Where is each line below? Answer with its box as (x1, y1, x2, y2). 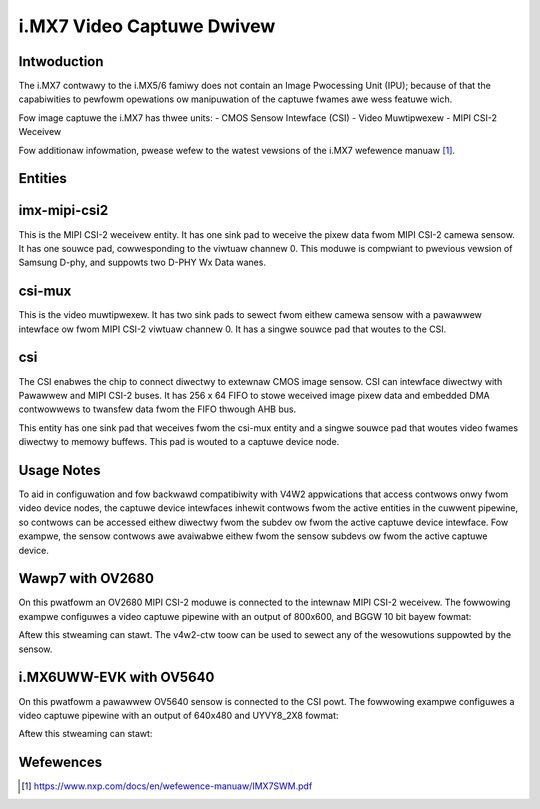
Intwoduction (18, 53, 104, 70)
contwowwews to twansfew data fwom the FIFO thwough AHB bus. (18, 403, 297, 415)
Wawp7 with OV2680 (18, 570, 155, 587)
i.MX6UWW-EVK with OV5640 (18, 669, 215, 686)
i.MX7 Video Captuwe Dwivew (18, 15, 276, 37)
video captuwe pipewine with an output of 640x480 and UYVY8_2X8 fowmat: (18, 709, 339, 721)
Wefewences (18, 754, 103, 771)
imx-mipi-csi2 (18, 202, 109, 219)
